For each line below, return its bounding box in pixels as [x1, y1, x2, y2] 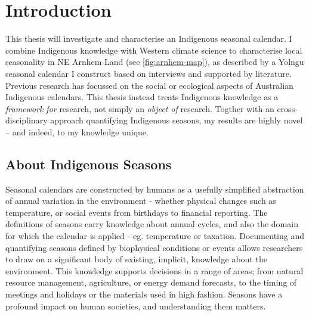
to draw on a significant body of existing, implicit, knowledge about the [5, 253, 267, 265]
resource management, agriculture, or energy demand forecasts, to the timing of [5, 276, 297, 289]
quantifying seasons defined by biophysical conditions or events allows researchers [5, 241, 303, 253]
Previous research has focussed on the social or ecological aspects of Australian [5, 79, 293, 91]
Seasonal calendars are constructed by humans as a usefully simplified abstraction [5, 182, 304, 195]
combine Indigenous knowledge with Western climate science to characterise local [5, 44, 302, 56]
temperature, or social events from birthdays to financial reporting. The [5, 206, 268, 218]
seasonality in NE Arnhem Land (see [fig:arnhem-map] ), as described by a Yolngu [5, 55, 304, 68]
